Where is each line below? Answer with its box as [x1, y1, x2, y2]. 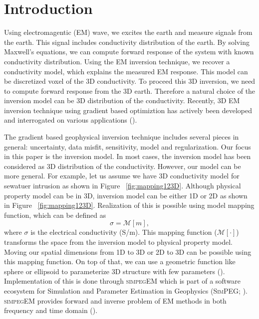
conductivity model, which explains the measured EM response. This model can [4, 66, 248, 76]
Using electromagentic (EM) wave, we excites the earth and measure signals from [4, 27, 253, 37]
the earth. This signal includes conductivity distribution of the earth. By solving [4, 36, 250, 47]
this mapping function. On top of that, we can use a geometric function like [4, 256, 236, 267]
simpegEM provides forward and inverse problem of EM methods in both [4, 295, 227, 306]
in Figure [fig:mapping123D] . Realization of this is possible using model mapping [4, 200, 255, 210]
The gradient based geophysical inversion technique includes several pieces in [4, 132, 239, 142]
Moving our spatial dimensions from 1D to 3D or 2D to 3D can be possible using [4, 246, 252, 257]
